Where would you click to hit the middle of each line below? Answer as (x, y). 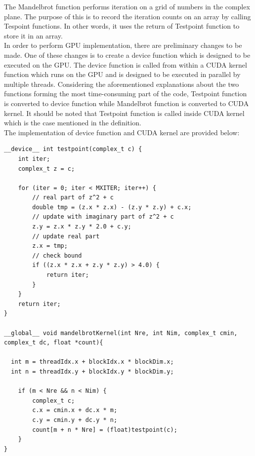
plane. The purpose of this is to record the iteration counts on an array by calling (127, 16)
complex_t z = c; (46, 169)
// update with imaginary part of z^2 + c (103, 217)
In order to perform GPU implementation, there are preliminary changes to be (123, 45)
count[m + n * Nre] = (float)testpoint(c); (105, 430)
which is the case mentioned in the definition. (73, 123)
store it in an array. (33, 35)
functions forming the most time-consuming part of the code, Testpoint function (126, 94)
